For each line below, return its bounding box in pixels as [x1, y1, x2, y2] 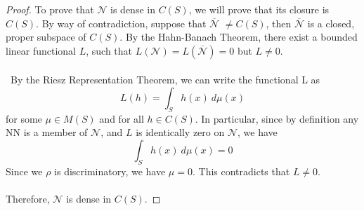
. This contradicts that [192, 163, 290, 178]
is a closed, [307, 15, 355, 30]
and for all [99, 111, 144, 125]
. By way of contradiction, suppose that [36, 15, 207, 30]
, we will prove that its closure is [188, 2, 330, 16]
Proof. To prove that [6, 2, 94, 16]
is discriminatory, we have [54, 163, 166, 178]
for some [6, 111, 42, 125]
